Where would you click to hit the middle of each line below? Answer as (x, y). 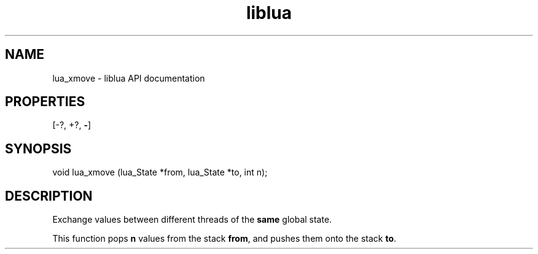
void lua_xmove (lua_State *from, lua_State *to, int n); (160, 172)
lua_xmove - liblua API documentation (129, 78)
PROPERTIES (45, 102)
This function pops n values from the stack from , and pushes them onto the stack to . (224, 239)
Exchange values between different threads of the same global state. (192, 220)
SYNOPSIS (38, 148)
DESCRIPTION (49, 196)
